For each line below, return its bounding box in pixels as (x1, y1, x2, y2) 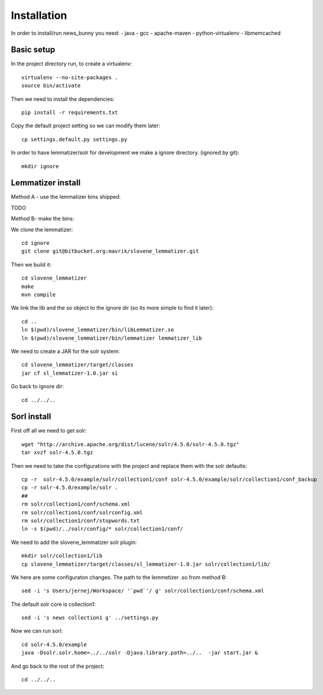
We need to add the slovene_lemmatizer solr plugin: (11, 539, 137, 546)
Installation (11, 9, 67, 22)
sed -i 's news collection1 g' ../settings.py (21, 614, 159, 621)
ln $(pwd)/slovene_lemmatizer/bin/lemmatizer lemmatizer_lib (21, 335, 202, 342)
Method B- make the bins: (11, 215, 74, 222)
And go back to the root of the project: (11, 663, 105, 670)
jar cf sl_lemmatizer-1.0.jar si (21, 369, 118, 376)
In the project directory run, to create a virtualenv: (11, 60, 132, 67)
